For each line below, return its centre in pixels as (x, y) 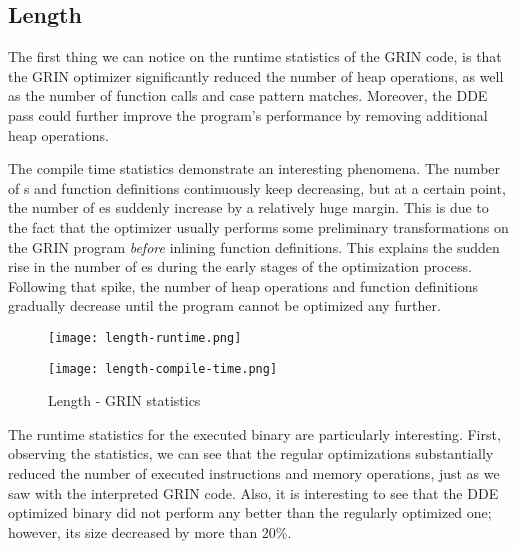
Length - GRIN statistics (124, 400)
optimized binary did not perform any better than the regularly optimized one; (250, 512)
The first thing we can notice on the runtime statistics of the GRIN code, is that (255, 56)
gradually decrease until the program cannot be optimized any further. (224, 305)
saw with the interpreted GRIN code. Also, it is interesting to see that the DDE (253, 492)
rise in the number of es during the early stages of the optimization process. (240, 266)
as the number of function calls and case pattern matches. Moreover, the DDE (248, 95)
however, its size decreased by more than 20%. (150, 531)
